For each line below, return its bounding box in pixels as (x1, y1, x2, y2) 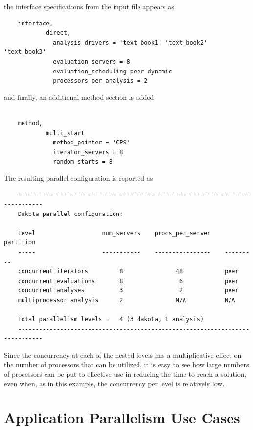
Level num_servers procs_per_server (18, 229, 211, 237)
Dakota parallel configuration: (18, 210, 123, 217)
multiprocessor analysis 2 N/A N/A (18, 297, 235, 304)
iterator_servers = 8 (53, 148, 123, 156)
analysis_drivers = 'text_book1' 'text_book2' (53, 39, 207, 46)
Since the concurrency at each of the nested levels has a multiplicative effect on (4, 350, 242, 359)
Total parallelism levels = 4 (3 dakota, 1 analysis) (18, 316, 204, 323)
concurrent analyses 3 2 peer (18, 287, 239, 294)
